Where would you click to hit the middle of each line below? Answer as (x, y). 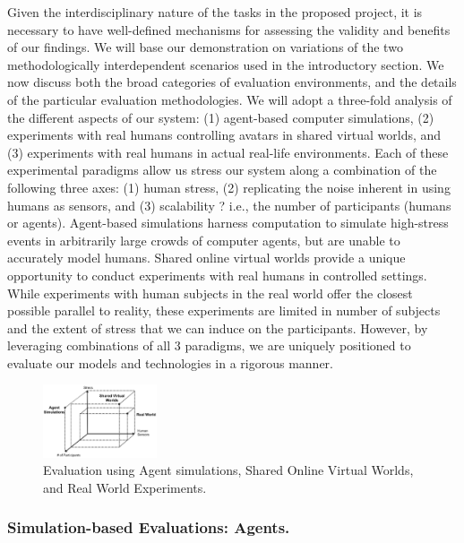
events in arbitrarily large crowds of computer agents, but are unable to (204, 240)
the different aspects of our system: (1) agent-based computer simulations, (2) (221, 117)
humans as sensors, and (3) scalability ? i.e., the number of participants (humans (229, 205)
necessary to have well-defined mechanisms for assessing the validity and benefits (229, 29)
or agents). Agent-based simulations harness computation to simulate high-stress (228, 223)
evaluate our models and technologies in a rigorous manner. (170, 362)
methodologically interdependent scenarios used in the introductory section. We (226, 64)
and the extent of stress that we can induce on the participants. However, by (218, 328)
